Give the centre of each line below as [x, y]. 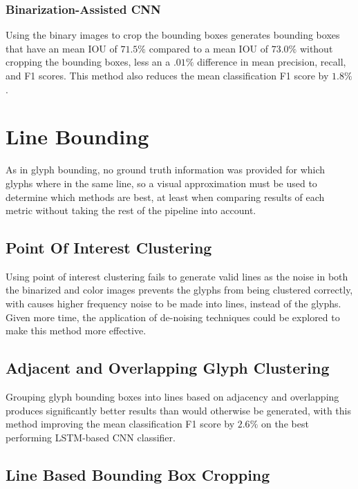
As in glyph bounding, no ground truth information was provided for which [166, 170]
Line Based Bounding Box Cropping [138, 474]
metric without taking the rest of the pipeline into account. [131, 210]
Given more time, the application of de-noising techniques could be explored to [173, 317]
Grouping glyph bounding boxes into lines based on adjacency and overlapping [172, 397]
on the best [285, 424]
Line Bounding [77, 136]
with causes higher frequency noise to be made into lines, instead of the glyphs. [173, 304]
